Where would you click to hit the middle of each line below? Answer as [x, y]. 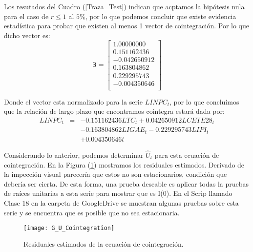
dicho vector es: [27, 35]
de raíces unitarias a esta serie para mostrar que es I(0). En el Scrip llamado [118, 193]
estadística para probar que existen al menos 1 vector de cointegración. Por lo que [126, 26]
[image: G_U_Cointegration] [69, 228]
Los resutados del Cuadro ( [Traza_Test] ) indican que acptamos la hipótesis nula [124, 6]
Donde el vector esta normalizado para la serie [73, 101]
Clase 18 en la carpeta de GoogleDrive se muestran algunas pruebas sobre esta [121, 202]
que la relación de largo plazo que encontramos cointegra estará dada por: [114, 111]
